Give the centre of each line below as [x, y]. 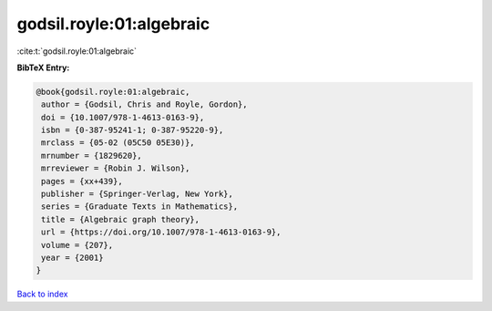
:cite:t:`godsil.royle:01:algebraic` [77, 51]
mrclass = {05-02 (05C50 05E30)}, [118, 143]
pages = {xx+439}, [82, 181]
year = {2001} [72, 258]
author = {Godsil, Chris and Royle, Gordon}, [144, 104]
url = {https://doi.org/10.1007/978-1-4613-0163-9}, [161, 232]
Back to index [42, 294]
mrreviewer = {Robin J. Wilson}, [116, 168]
